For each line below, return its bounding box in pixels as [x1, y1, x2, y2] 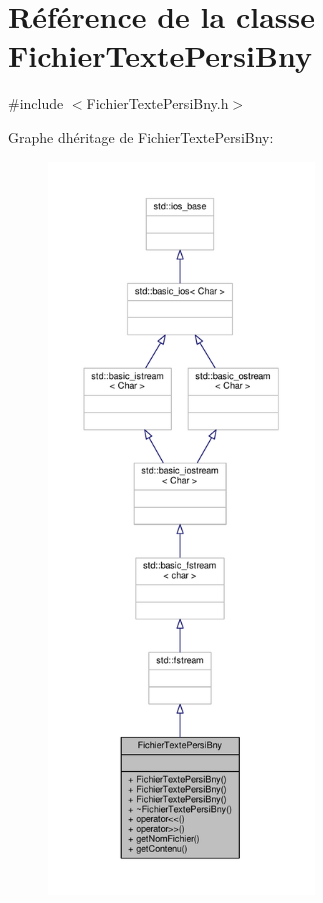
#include [8, 93, 64, 114]
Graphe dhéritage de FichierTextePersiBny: [8, 126, 274, 147]
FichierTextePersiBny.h [86, 93, 229, 114]
